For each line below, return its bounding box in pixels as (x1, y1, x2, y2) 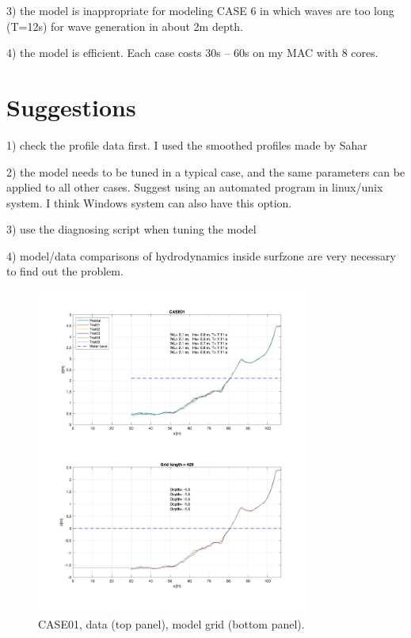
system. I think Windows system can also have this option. (6, 194, 292, 211)
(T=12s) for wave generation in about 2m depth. (6, 17, 243, 34)
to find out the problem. (6, 263, 124, 279)
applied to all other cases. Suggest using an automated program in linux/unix (6, 179, 383, 196)
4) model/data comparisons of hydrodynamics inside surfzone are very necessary (6, 247, 396, 264)
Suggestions (6, 90, 136, 123)
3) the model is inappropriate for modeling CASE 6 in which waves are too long (6, 2, 394, 18)
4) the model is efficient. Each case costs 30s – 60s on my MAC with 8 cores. (6, 44, 379, 61)
